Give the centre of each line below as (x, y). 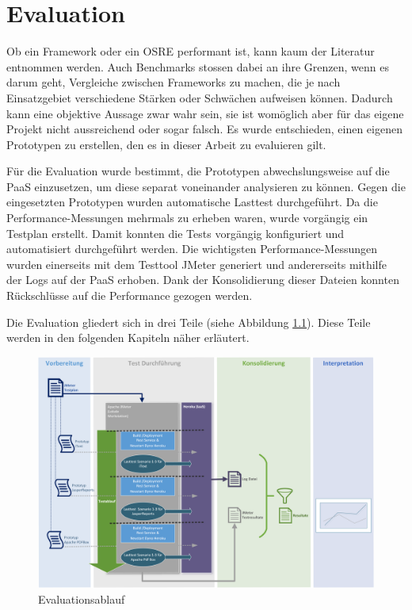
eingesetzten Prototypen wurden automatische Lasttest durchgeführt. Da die (192, 202)
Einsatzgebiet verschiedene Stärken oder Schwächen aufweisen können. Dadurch (200, 97)
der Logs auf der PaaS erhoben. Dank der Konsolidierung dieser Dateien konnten (203, 280)
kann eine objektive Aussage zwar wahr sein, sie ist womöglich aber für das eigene (205, 113)
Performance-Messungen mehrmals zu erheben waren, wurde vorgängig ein (187, 218)
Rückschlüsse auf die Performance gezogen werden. (130, 295)
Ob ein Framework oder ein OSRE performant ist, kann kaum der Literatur (191, 51)
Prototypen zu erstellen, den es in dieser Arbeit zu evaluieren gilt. (166, 144)
